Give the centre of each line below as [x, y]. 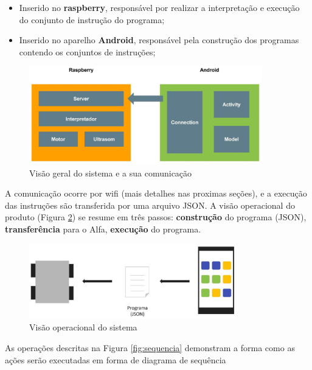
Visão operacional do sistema [83, 327]
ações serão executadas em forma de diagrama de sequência [116, 359]
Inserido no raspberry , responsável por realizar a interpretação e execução [159, 7]
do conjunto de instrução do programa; [92, 19]
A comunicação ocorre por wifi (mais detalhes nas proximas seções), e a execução [156, 193]
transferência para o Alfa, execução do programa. [103, 229]
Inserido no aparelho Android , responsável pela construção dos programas [159, 40]
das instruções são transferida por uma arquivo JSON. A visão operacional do [150, 205]
